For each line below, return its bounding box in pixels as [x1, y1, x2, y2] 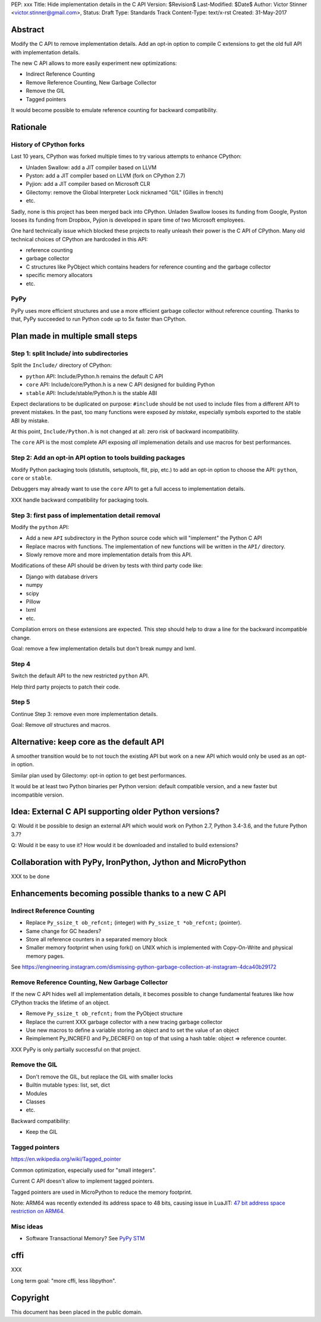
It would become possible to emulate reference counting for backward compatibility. [11, 107, 218, 114]
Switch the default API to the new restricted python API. [11, 672, 150, 679]
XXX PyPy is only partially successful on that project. [11, 1046, 141, 1053]
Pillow [26, 598, 41, 605]
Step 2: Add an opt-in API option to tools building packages [11, 453, 185, 462]
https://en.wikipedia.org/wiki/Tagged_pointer [11, 1156, 121, 1163]
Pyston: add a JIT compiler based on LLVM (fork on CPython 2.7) [26, 172, 185, 179]
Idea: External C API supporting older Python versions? [11, 807, 220, 817]
